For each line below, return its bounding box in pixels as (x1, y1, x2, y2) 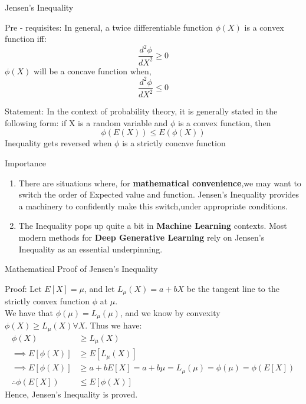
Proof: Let (5, 282, 42, 294)
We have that (5, 306, 54, 318)
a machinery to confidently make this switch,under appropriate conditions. (18, 199, 288, 212)
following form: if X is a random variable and (5, 116, 168, 129)
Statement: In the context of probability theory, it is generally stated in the (5, 105, 278, 117)
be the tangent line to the (186, 282, 279, 294)
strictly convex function (5, 295, 90, 307)
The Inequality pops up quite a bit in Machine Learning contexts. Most (18, 219, 287, 232)
